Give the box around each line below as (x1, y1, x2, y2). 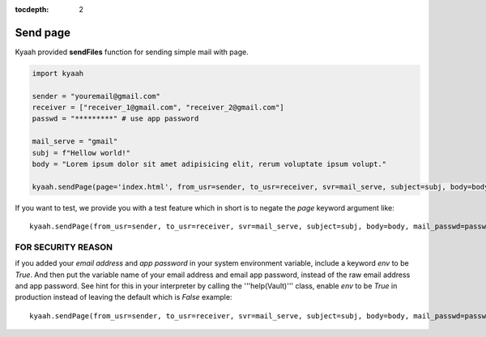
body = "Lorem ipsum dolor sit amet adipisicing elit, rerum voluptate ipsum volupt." (32, 160, 387, 169)
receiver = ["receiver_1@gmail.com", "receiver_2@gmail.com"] (32, 103, 284, 113)
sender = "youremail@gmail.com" (32, 92, 161, 100)
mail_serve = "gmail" (32, 137, 118, 146)
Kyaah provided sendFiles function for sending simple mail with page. (15, 47, 249, 57)
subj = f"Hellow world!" (32, 148, 131, 157)
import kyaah (32, 69, 84, 78)
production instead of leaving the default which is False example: (15, 292, 232, 302)
